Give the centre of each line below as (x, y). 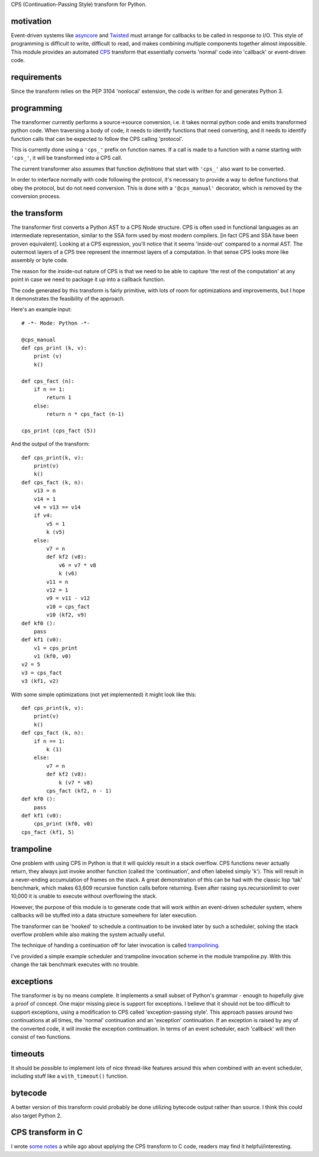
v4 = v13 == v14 (57, 508)
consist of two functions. (41, 1037)
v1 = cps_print (56, 648)
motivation (31, 21)
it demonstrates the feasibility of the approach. (68, 299)
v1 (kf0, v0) (52, 656)
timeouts (28, 1054)
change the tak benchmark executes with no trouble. (75, 965)
